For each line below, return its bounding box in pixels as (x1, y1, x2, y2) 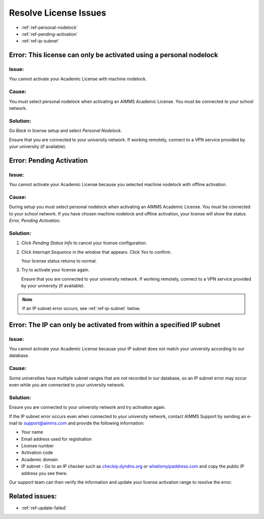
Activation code (21, 449, 53, 455)
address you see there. (21, 470, 68, 476)
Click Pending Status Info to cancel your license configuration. (21, 240, 147, 246)
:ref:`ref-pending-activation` (21, 31, 78, 37)
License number (21, 443, 54, 449)
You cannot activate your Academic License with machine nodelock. (9, 76, 147, 82)
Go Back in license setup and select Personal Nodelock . (9, 128, 122, 134)
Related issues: (9, 492, 57, 500)
